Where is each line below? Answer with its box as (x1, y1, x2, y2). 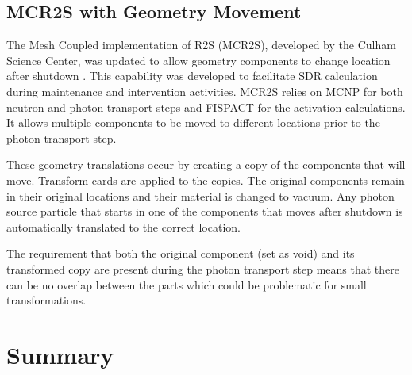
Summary (6, 338, 114, 370)
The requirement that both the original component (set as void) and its (6, 245, 355, 262)
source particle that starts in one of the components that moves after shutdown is (6, 203, 403, 220)
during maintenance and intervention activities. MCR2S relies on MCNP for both (6, 82, 403, 99)
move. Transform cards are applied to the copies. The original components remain (6, 171, 405, 188)
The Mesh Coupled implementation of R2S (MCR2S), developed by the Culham (6, 36, 396, 53)
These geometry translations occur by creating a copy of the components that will (6, 156, 406, 173)
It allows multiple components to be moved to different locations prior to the (6, 114, 380, 131)
